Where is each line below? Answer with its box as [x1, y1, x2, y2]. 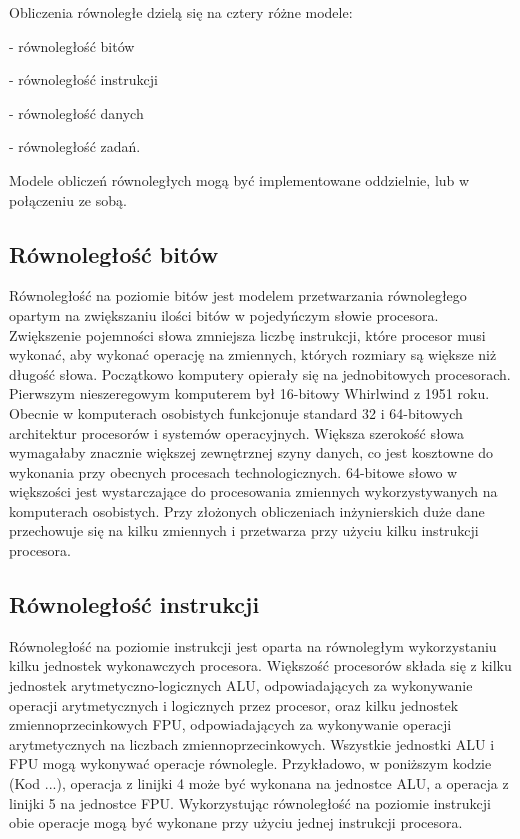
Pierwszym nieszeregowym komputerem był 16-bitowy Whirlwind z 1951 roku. [9, 383, 490, 404]
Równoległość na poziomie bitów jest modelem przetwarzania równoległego [9, 285, 467, 306]
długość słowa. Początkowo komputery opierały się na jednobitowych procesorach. [9, 363, 511, 384]
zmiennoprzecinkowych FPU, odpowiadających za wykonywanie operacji [9, 714, 452, 735]
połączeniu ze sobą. [9, 189, 127, 210]
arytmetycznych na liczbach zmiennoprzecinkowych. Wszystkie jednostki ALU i [9, 733, 495, 754]
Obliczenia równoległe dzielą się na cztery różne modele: [9, 2, 353, 22]
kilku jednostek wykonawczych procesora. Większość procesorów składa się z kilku [9, 655, 512, 676]
